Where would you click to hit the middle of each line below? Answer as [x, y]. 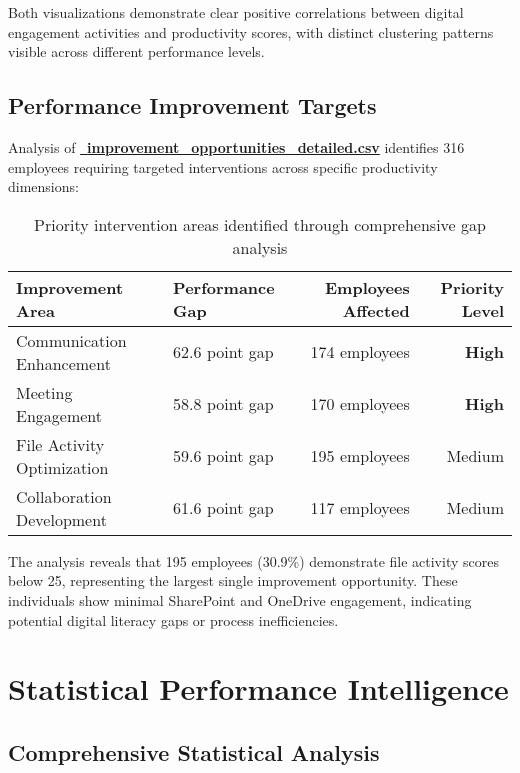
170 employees [360, 404]
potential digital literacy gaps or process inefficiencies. [173, 619]
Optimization [62, 467]
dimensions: [43, 186]
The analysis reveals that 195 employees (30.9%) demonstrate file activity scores [253, 560]
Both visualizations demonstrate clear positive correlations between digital [236, 12]
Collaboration [64, 496]
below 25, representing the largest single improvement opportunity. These [233, 580]
